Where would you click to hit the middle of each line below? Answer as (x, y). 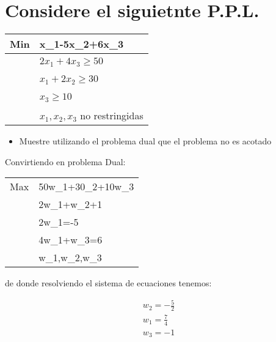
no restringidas (112, 116)
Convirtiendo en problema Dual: (65, 161)
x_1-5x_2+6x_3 (82, 44)
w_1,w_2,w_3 (70, 258)
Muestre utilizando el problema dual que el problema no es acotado (145, 141)
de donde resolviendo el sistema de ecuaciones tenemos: (108, 283)
